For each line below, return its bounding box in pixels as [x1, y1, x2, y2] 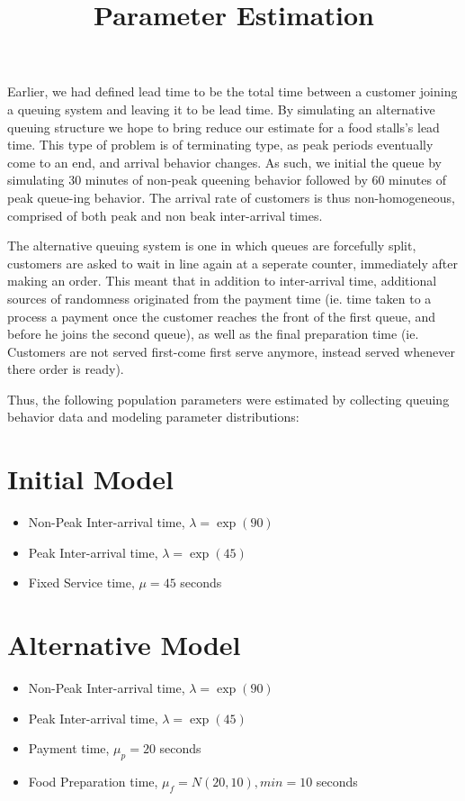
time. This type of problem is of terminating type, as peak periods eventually [7, 135, 434, 154]
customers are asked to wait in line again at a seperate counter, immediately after [7, 253, 458, 272]
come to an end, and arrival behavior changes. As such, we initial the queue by [7, 152, 442, 171]
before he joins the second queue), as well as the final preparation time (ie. [7, 324, 419, 343]
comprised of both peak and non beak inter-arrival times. [7, 205, 323, 224]
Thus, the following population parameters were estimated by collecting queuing [7, 389, 450, 408]
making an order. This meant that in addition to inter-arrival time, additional [7, 271, 437, 290]
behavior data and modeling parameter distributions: [7, 407, 300, 426]
